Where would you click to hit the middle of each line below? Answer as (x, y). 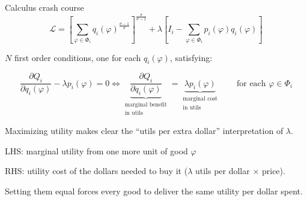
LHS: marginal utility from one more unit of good (96, 150)
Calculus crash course (44, 7)
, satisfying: (191, 57)
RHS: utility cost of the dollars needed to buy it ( (96, 171)
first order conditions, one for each (78, 57)
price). (273, 171)
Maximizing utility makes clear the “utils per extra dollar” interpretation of (144, 130)
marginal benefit (146, 105)
